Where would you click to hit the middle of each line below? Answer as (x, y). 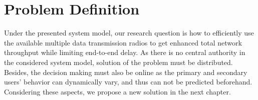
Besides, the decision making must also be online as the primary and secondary (126, 72)
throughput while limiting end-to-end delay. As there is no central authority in (125, 52)
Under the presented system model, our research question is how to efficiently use (129, 33)
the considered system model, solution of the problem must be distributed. (118, 62)
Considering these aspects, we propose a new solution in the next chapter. (117, 91)
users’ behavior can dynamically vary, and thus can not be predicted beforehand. (128, 82)
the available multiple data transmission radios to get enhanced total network (123, 42)
